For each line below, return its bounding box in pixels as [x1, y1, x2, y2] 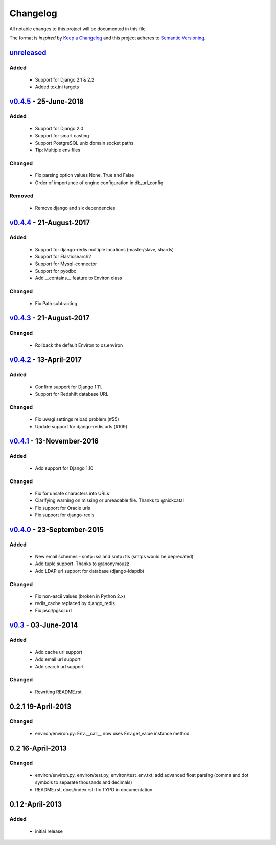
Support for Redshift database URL [35, 391, 109, 397]
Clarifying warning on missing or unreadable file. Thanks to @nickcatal [35, 497, 184, 504]
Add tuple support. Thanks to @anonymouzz [35, 560, 130, 567]
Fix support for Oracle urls [35, 505, 90, 511]
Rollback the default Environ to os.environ [35, 342, 123, 348]
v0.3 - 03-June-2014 [9, 621, 78, 630]
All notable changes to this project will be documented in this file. [9, 26, 147, 32]
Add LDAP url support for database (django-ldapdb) [35, 568, 145, 574]
